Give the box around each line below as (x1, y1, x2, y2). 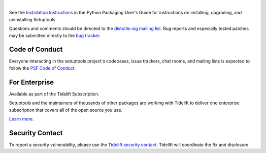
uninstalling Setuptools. (9, 16, 57, 22)
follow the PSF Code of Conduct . (9, 65, 76, 71)
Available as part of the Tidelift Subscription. (9, 91, 100, 97)
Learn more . (9, 116, 34, 122)
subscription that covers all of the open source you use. (9, 107, 123, 113)
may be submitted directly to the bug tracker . (9, 32, 100, 38)
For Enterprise (9, 78, 54, 86)
